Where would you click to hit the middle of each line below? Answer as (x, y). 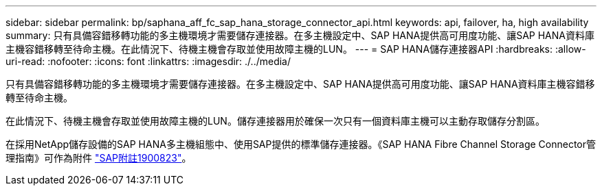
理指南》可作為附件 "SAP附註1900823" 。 (99, 158)
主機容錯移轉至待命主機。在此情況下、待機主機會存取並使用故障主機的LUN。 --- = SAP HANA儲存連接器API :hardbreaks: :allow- (296, 49)
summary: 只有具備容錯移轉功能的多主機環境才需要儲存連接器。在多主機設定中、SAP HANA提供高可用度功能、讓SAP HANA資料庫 (300, 35)
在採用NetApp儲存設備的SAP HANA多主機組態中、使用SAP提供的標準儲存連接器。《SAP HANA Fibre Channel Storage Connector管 (301, 144)
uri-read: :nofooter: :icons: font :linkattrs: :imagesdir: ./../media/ (148, 61)
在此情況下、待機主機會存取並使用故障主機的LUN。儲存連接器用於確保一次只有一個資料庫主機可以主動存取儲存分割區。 (275, 121)
